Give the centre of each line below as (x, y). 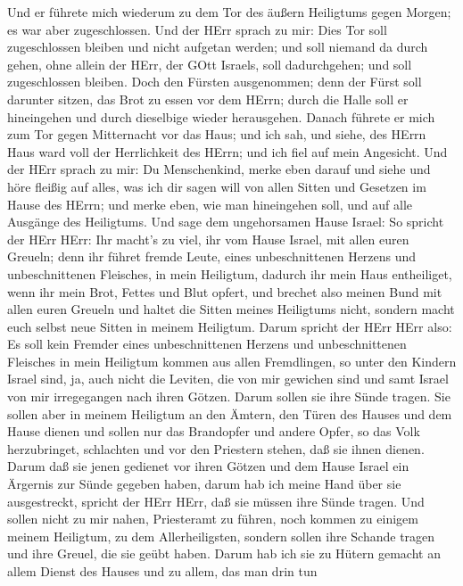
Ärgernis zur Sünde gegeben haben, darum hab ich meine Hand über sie (204, 484)
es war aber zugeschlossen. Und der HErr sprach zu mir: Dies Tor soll (197, 29)
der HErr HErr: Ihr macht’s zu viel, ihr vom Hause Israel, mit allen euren (208, 239)
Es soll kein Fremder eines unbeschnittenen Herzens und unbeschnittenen (207, 344)
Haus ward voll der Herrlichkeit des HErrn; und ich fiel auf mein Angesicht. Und (227, 151)
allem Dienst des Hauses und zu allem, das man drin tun (162, 571)
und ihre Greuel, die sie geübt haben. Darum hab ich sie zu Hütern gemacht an (224, 553)
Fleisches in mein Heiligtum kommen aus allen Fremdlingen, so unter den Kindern (232, 361)
